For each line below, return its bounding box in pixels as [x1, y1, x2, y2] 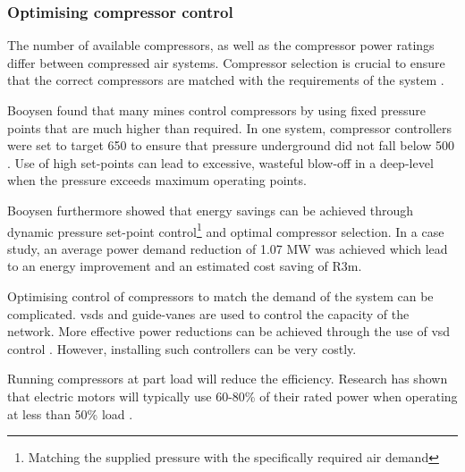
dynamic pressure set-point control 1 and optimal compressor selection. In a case [7, 219, 444, 240]
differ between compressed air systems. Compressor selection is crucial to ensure [7, 53, 445, 72]
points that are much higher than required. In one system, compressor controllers [7, 118, 452, 137]
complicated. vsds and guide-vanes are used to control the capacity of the [7, 304, 410, 323]
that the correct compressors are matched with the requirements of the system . [7, 71, 444, 89]
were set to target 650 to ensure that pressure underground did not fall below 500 [7, 136, 454, 155]
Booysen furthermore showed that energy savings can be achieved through [7, 200, 414, 219]
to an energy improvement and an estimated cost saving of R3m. [7, 257, 362, 275]
